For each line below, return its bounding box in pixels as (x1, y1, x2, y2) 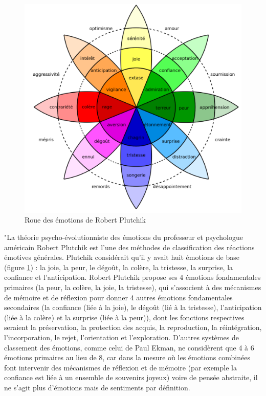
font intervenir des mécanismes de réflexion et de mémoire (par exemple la (4, 362, 237, 372)
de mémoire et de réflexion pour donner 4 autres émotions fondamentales (4, 292, 233, 302)
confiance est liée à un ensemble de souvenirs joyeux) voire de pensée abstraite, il (4, 372, 258, 383)
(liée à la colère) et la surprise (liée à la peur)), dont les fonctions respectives (4, 312, 245, 322)
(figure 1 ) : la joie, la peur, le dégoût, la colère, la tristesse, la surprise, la (4, 261, 233, 272)
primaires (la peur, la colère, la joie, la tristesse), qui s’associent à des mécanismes (4, 282, 261, 293)
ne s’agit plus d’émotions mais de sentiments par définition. (4, 382, 190, 392)
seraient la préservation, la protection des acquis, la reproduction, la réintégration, (4, 322, 262, 333)
